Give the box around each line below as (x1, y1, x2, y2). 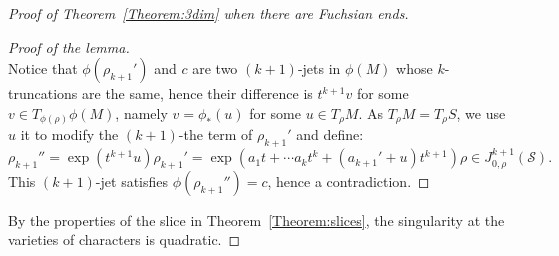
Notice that (8, 58, 78, 79)
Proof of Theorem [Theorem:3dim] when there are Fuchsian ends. (8, 3, 409, 23)
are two (192, 58, 238, 79)
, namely (115, 102, 168, 123)
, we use (456, 102, 506, 123)
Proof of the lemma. (8, 36, 130, 57)
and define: (296, 124, 364, 145)
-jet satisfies (95, 170, 169, 191)
